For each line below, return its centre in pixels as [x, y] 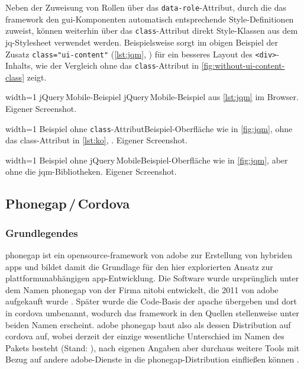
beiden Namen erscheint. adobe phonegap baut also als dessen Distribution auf [148, 324]
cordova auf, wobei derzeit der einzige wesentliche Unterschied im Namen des [145, 336]
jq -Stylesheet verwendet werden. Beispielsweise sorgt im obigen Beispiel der [142, 42]
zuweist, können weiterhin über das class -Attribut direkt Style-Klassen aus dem [152, 31]
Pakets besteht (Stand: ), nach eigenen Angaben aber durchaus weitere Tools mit [153, 347]
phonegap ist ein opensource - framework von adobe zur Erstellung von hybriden [149, 255]
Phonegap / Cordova [68, 203]
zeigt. [37, 77]
